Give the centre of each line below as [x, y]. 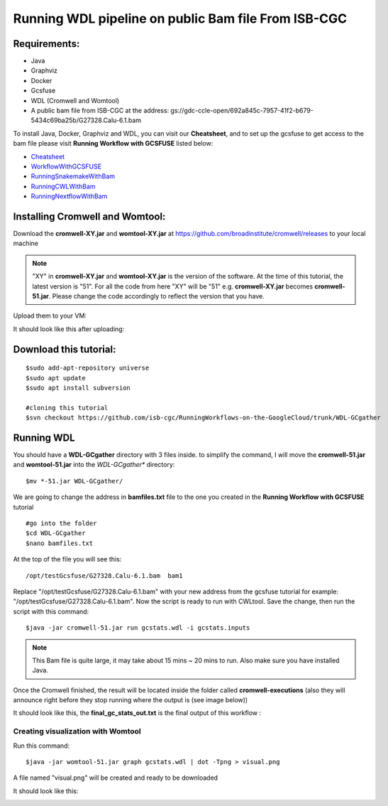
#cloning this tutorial [67, 408]
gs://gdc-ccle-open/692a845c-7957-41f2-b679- [242, 111]
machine [26, 243]
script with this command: [51, 611]
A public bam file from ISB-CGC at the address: [100, 111]
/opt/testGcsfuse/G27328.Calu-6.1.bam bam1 [105, 575]
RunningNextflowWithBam [69, 196]
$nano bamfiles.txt [60, 543]
